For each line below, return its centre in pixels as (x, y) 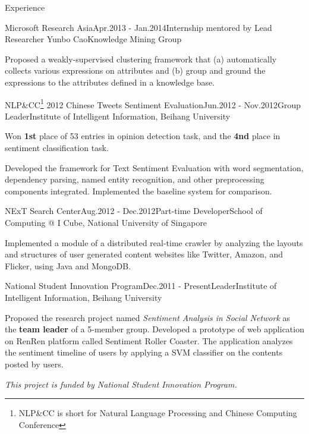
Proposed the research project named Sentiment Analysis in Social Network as (148, 317)
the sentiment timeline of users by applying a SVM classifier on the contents (144, 352)
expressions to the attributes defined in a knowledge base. (110, 82)
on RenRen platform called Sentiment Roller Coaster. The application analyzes (149, 340)
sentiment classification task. (57, 147)
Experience (25, 7)
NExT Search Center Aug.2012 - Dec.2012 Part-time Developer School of (134, 211)
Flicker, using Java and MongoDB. (68, 265)
